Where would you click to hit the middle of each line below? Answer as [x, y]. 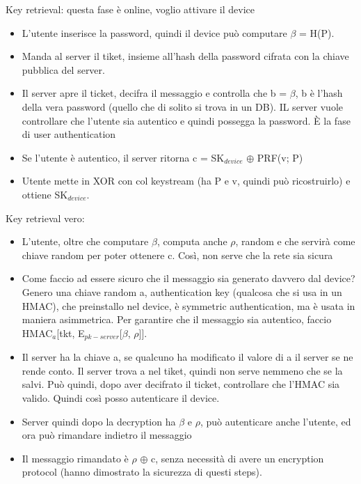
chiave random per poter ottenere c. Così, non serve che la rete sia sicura [177, 255]
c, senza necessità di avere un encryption [237, 458]
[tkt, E [71, 333]
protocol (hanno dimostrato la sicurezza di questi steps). [142, 472]
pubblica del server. [63, 69]
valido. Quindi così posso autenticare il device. [121, 397]
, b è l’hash [319, 93]
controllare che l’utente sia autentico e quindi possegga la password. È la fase [186, 120]
